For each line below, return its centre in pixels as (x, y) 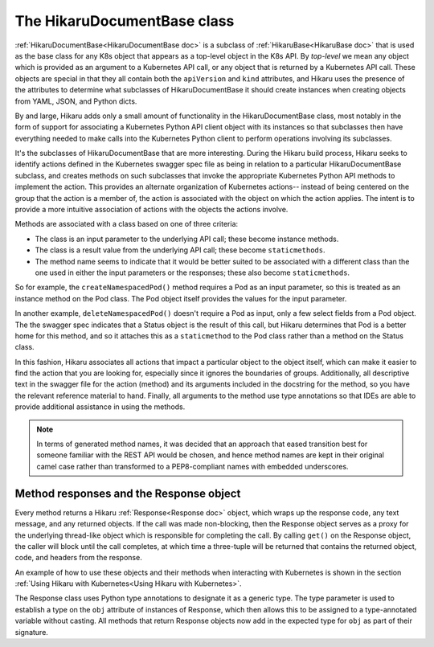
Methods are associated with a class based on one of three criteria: (127, 224)
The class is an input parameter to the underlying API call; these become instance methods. (187, 239)
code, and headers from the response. (78, 558)
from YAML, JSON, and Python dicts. (76, 101)
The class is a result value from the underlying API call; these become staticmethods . (180, 250)
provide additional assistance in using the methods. (100, 407)
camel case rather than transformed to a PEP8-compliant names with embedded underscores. (192, 466)
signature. (31, 632)
